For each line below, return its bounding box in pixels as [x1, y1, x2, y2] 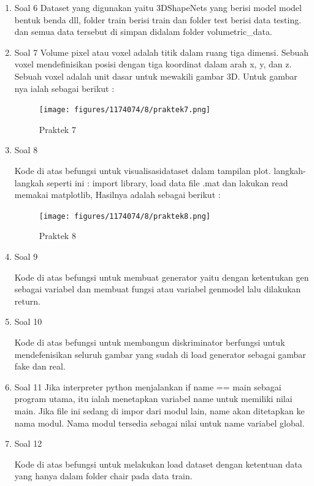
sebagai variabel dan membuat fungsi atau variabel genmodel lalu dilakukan [14, 283, 301, 295]
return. [14, 294, 40, 307]
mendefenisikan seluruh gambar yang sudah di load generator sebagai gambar [14, 347, 306, 360]
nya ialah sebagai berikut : [14, 82, 115, 94]
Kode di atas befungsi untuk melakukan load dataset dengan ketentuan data [14, 457, 302, 470]
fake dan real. [14, 360, 66, 373]
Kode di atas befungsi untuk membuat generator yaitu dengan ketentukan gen [14, 270, 309, 283]
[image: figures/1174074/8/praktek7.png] [39, 105, 210, 115]
